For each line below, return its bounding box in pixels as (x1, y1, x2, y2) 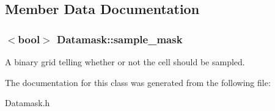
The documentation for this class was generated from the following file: (5, 76, 271, 88)
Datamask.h (5, 96, 50, 109)
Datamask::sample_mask (57, 31, 183, 46)
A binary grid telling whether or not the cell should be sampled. (5, 56, 245, 68)
